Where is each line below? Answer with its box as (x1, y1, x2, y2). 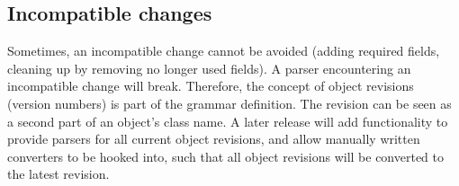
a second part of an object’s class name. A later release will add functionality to (7, 111, 448, 130)
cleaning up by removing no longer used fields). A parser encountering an (7, 58, 411, 77)
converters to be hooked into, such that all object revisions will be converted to (7, 146, 445, 165)
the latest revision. (7, 164, 110, 183)
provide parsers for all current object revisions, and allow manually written (7, 129, 420, 148)
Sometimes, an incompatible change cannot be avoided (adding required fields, (7, 41, 440, 60)
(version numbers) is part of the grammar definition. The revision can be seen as (7, 93, 452, 112)
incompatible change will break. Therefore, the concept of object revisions (7, 76, 414, 95)
